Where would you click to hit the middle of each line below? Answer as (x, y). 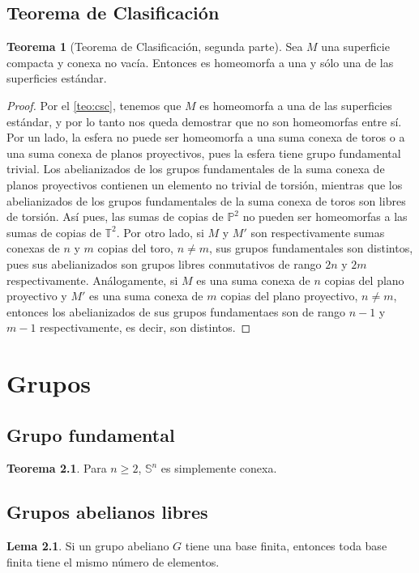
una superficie (355, 47)
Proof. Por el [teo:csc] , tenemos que (94, 105)
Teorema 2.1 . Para (57, 468)
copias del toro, (135, 248)
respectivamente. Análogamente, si (92, 280)
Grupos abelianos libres (107, 512)
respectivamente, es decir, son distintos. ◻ (145, 327)
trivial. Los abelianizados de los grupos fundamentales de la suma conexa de (196, 169)
